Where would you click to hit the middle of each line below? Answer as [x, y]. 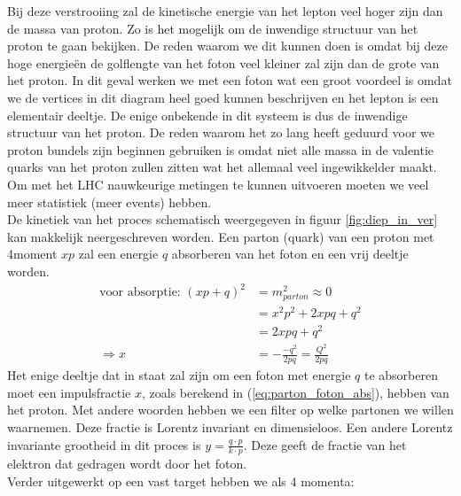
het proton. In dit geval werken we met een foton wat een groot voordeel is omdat [230, 80]
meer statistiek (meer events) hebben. [109, 201]
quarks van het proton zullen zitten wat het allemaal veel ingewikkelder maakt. [222, 167]
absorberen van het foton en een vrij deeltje [290, 254]
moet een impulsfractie [69, 392]
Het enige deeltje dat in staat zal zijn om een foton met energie [179, 375]
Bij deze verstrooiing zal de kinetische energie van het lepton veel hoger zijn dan [225, 11]
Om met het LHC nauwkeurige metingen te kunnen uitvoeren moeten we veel [218, 184]
